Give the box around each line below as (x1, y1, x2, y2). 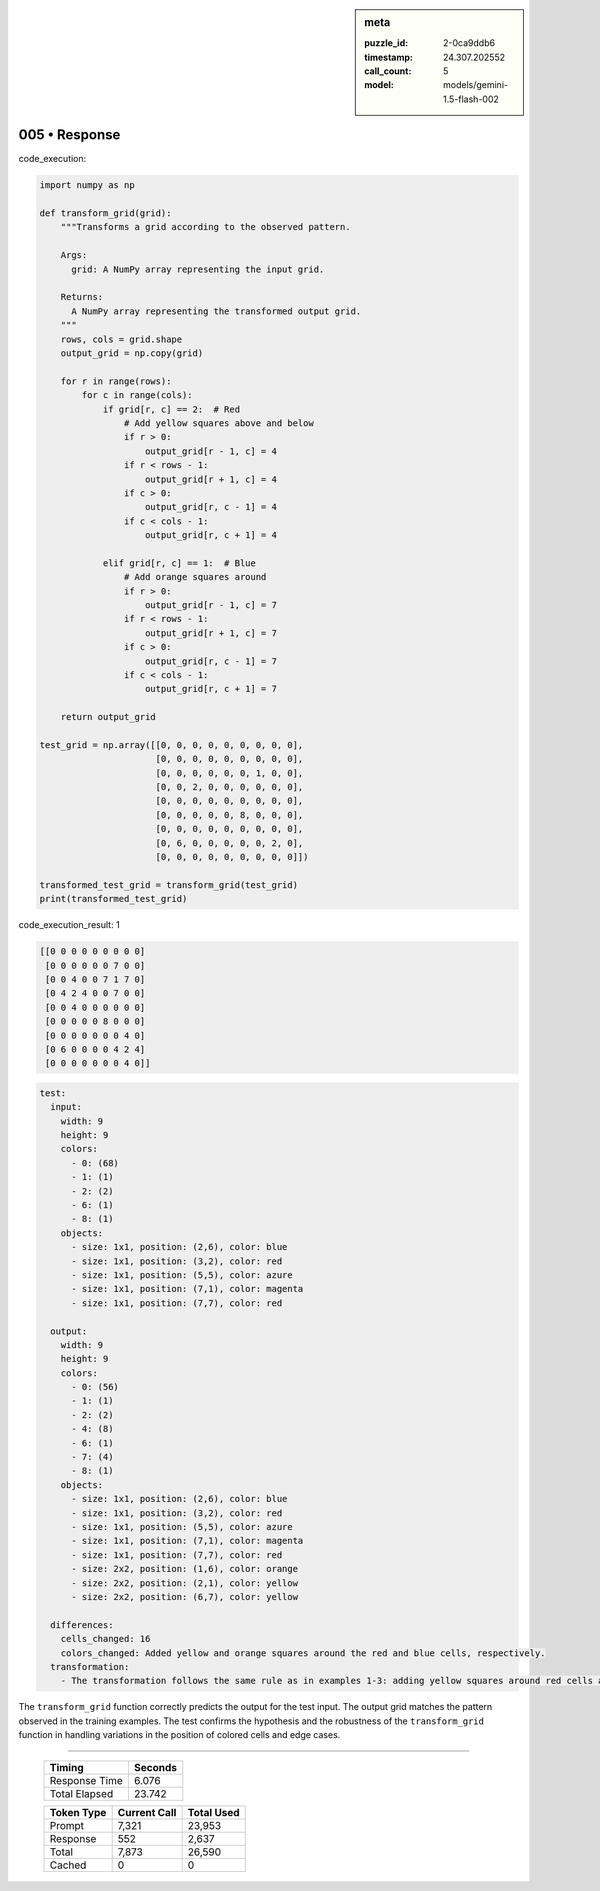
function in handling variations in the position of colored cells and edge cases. (18, 1729, 341, 1741)
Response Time (49, 1774, 124, 1788)
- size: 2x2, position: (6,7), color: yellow (71, 1591, 299, 1602)
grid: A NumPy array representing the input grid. (71, 263, 325, 275)
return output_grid (60, 711, 157, 723)
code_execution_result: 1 (18, 919, 120, 931)
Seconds (133, 1761, 177, 1775)
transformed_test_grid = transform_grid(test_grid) (39, 879, 299, 890)
